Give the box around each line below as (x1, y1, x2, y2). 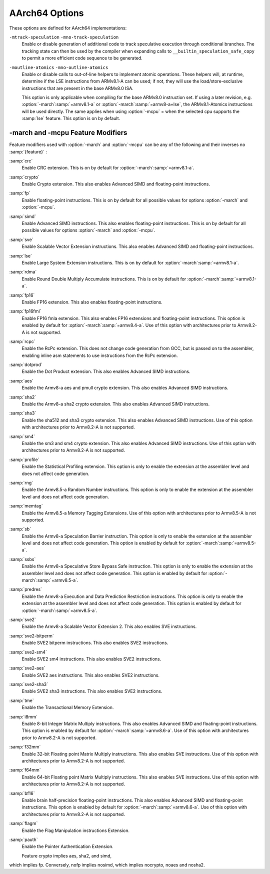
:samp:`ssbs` (9, 556, 36, 562)
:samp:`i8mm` (9, 713, 37, 719)
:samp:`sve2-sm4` (9, 649, 47, 655)
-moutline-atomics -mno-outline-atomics (9, 64, 108, 70)
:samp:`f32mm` (9, 744, 41, 750)
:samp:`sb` (9, 526, 31, 532)
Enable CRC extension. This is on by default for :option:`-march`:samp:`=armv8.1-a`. (21, 165, 194, 171)
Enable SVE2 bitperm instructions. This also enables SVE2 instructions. (21, 640, 168, 646)
